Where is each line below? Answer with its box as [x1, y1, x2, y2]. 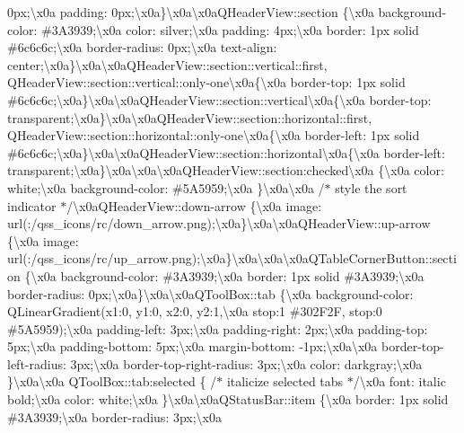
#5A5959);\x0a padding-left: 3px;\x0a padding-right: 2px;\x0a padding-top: [7, 319, 428, 338]
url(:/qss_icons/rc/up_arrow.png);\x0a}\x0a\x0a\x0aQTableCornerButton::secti [7, 249, 457, 268]
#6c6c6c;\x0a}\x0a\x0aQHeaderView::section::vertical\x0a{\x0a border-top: [7, 90, 432, 109]
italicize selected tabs [226, 372, 344, 391]
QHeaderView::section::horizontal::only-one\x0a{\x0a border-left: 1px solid [7, 126, 420, 145]
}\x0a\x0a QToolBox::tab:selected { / [7, 372, 217, 391]
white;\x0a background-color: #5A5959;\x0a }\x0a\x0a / [7, 178, 325, 197]
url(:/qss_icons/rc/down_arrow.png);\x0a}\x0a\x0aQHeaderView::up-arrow [7, 214, 431, 233]
